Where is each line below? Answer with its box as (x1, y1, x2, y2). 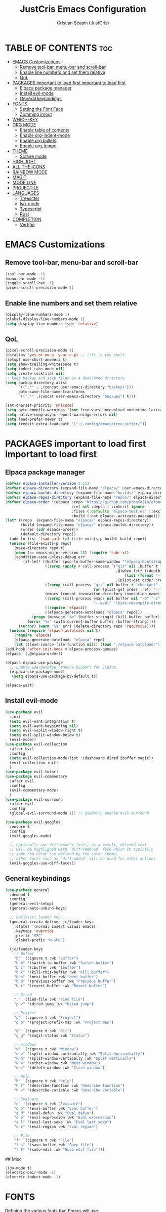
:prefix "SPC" (14, 933, 43, 938)
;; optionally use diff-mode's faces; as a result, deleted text (9, 842, 147, 847)
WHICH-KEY (12, 116, 39, 122)
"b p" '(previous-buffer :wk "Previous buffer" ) (14, 979, 116, 984)
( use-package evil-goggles (5, 820, 61, 824)
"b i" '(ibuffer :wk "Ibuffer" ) (14, 965, 81, 970)
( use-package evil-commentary (5, 774, 68, 779)
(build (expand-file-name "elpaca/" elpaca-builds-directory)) (20, 522, 154, 527)
